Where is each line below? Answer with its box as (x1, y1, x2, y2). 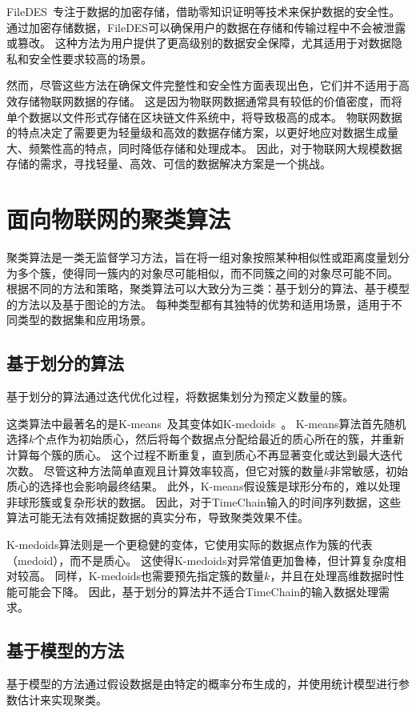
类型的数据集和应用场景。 (17, 311, 152, 328)
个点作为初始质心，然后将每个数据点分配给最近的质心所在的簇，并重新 (34, 431, 405, 447)
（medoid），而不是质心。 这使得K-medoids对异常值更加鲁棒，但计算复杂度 (6, 551, 395, 568)
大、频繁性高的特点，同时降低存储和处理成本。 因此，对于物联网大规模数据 (6, 139, 402, 156)
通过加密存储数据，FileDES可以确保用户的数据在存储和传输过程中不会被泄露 (6, 18, 406, 35)
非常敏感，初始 (329, 462, 408, 479)
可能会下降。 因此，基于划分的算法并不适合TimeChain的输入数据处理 (17, 583, 379, 599)
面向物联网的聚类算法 (6, 202, 231, 235)
